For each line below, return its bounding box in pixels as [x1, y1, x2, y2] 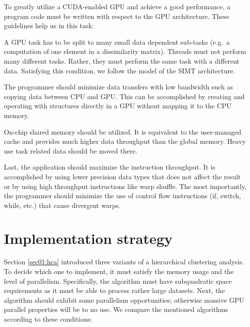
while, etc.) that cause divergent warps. [4, 200, 121, 210]
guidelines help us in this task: [4, 20, 94, 31]
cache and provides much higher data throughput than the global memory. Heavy [4, 136, 246, 146]
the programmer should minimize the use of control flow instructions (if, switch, [4, 190, 241, 201]
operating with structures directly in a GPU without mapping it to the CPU [4, 101, 232, 111]
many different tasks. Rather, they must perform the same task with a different [4, 55, 240, 66]
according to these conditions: [4, 313, 93, 324]
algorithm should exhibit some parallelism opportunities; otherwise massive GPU [4, 294, 245, 305]
